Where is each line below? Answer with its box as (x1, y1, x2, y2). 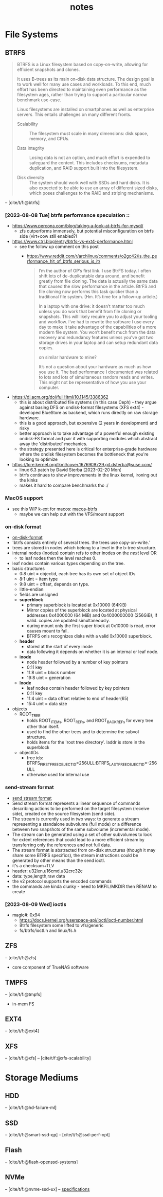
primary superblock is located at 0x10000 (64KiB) (26, 602, 127, 608)
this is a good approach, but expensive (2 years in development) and (19, 420, 157, 426)
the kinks (19, 477, 38, 483)
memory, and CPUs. (29, 136, 70, 141)
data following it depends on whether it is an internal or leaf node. (26, 649, 159, 655)
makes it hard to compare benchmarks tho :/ (19, 482, 109, 488)
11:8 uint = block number (26, 669, 76, 675)
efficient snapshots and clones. (17, 67, 80, 72)
